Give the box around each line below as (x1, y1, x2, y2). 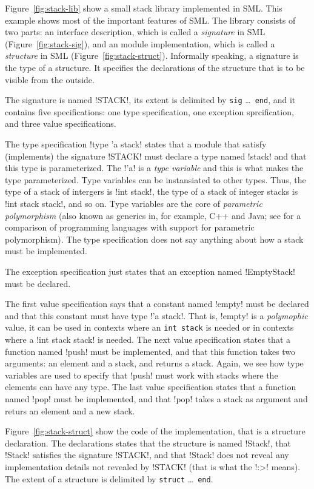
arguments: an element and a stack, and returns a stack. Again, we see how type (5, 357, 304, 369)
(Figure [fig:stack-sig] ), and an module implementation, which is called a (5, 37, 275, 50)
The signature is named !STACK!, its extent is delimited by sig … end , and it (5, 93, 296, 106)
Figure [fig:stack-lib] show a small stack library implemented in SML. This (5, 2, 282, 14)
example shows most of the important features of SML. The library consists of (5, 13, 296, 26)
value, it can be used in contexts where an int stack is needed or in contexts (5, 321, 294, 334)
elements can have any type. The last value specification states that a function (5, 380, 296, 393)
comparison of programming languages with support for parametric (5, 221, 255, 234)
